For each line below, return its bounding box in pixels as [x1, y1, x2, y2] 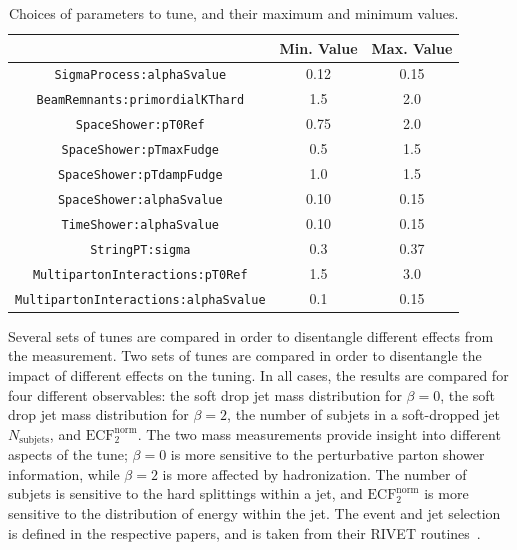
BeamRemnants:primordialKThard [36, 93, 245, 108]
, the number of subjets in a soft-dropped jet [227, 404, 501, 425]
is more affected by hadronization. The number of [162, 463, 467, 484]
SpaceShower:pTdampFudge [57, 168, 223, 183]
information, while [8, 463, 120, 484]
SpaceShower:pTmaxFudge [61, 143, 220, 158]
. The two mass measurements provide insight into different [137, 423, 501, 444]
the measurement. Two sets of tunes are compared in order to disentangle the [8, 345, 482, 366]
